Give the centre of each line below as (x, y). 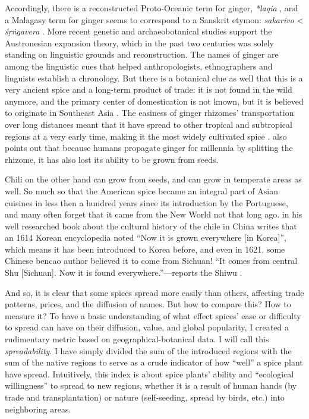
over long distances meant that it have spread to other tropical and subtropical (149, 124)
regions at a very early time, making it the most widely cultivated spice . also (146, 136)
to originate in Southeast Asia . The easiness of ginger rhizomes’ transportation (149, 113)
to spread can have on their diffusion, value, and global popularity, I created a (147, 327)
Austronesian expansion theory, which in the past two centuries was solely (139, 42)
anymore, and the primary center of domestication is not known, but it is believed (154, 101)
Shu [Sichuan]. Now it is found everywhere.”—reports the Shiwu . (124, 272)
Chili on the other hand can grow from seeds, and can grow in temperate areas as (153, 179)
